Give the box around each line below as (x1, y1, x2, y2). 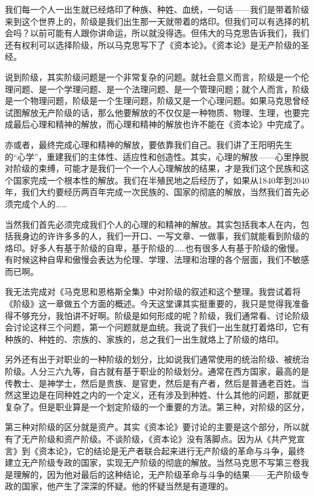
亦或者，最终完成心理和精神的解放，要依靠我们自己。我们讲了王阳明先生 (5, 138, 292, 150)
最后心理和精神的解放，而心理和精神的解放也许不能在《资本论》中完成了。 (13, 118, 309, 130)
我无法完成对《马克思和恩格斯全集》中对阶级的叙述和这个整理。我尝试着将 (5, 285, 301, 298)
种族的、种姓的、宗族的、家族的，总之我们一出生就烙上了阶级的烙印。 (5, 332, 284, 345)
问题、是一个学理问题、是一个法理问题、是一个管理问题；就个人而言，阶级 (13, 82, 309, 95)
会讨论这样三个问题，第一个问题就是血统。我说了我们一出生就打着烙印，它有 (5, 321, 309, 333)
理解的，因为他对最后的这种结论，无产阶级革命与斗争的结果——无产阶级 (13, 468, 301, 480)
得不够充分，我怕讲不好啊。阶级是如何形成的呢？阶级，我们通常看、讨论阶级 (5, 309, 309, 321)
